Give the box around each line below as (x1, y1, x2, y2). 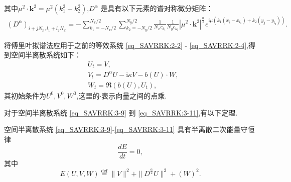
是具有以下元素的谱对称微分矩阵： (100, 3, 213, 13)
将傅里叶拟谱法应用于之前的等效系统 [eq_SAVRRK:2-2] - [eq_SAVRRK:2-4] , (4, 39, 248, 50)
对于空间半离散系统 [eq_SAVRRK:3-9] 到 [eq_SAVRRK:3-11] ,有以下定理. (4, 107, 238, 117)
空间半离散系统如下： (11, 49, 81, 60)
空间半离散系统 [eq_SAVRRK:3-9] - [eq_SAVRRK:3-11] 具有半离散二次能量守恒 (4, 124, 255, 134)
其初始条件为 (4, 90, 46, 100)
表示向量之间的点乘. (101, 90, 167, 100)
